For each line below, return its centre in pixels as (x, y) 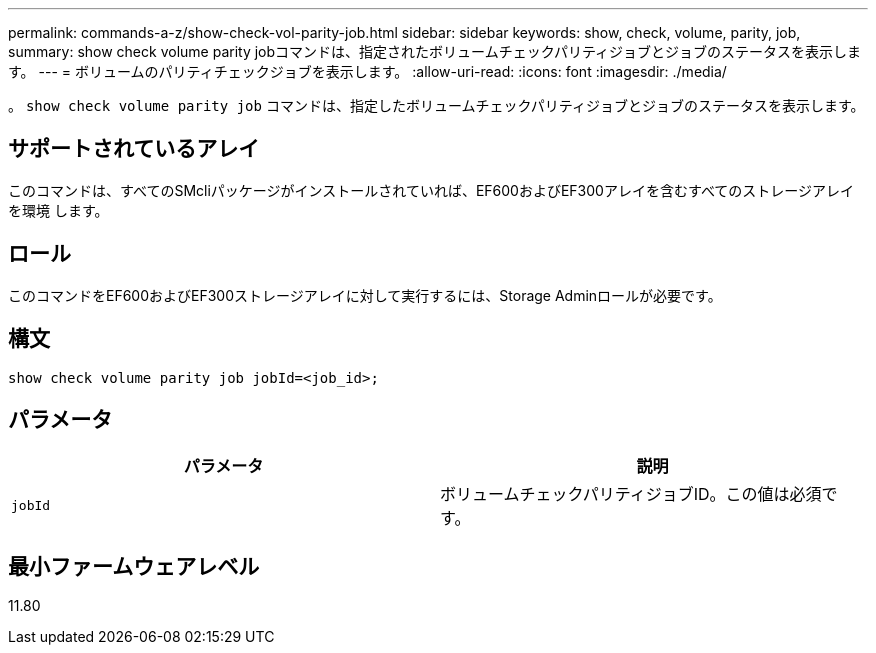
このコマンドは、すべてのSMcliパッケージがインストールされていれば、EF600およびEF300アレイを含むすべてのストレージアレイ (431, 190)
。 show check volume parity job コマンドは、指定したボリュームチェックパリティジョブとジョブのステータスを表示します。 (436, 105)
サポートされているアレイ (134, 149)
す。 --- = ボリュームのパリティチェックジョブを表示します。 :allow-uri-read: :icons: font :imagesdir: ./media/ (367, 71)
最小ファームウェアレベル (134, 566)
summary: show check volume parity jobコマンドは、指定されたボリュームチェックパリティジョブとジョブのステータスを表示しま (435, 51)
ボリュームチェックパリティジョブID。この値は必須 (631, 494)
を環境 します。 (58, 210)
